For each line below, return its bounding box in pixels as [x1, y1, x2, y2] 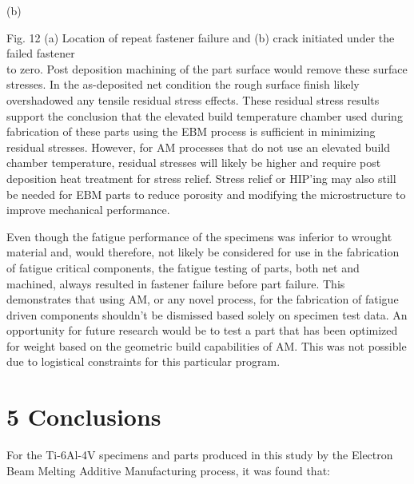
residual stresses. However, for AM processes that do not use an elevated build [6, 138, 390, 155]
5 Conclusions [6, 400, 161, 433]
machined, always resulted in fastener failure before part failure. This [6, 275, 345, 292]
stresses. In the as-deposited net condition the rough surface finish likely [6, 76, 360, 93]
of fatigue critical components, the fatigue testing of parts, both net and [6, 259, 360, 276]
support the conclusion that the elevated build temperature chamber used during [6, 107, 403, 124]
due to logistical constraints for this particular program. [6, 353, 281, 370]
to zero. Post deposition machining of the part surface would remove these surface [6, 60, 408, 77]
